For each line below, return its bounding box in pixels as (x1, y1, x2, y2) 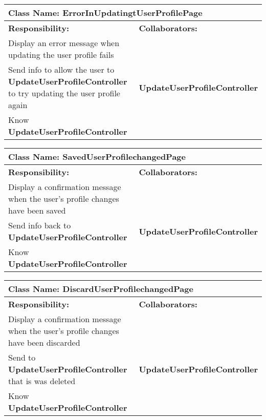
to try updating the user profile (8, 87, 120, 99)
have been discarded (8, 337, 80, 348)
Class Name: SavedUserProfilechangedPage (8, 151, 186, 162)
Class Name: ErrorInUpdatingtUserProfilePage (8, 7, 203, 18)
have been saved (8, 204, 66, 216)
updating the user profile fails (8, 49, 114, 60)
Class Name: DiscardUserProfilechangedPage (8, 283, 193, 295)
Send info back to (8, 219, 71, 231)
